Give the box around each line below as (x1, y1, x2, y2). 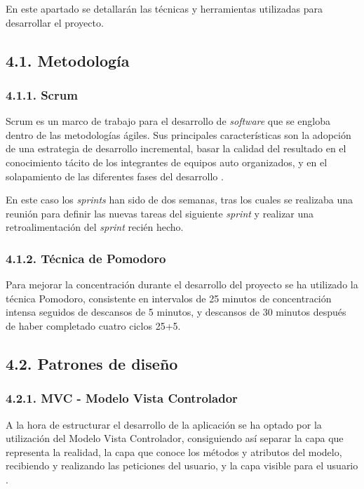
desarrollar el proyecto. (6, 15, 104, 29)
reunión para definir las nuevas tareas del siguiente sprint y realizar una (6, 206, 314, 220)
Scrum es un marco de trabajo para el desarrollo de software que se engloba (6, 114, 330, 128)
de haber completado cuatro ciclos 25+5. (6, 318, 181, 333)
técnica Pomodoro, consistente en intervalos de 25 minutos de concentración (6, 290, 332, 305)
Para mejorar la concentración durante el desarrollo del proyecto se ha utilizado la (6, 277, 358, 292)
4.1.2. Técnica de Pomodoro (6, 249, 166, 267)
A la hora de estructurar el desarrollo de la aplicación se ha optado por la (6, 417, 322, 431)
